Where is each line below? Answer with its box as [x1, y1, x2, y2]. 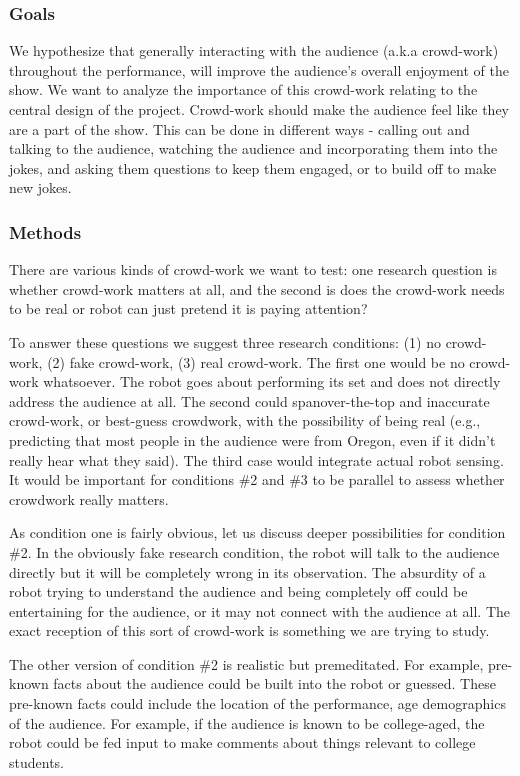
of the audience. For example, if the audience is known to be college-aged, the [9, 712, 485, 733]
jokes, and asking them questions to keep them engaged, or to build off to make [9, 157, 497, 178]
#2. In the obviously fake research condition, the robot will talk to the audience [9, 541, 500, 562]
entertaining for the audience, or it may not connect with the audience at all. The [9, 600, 511, 621]
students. [9, 751, 64, 772]
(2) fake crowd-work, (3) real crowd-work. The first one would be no [47, 351, 465, 372]
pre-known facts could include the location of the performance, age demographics [9, 693, 506, 714]
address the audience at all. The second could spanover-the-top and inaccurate [9, 390, 490, 411]
